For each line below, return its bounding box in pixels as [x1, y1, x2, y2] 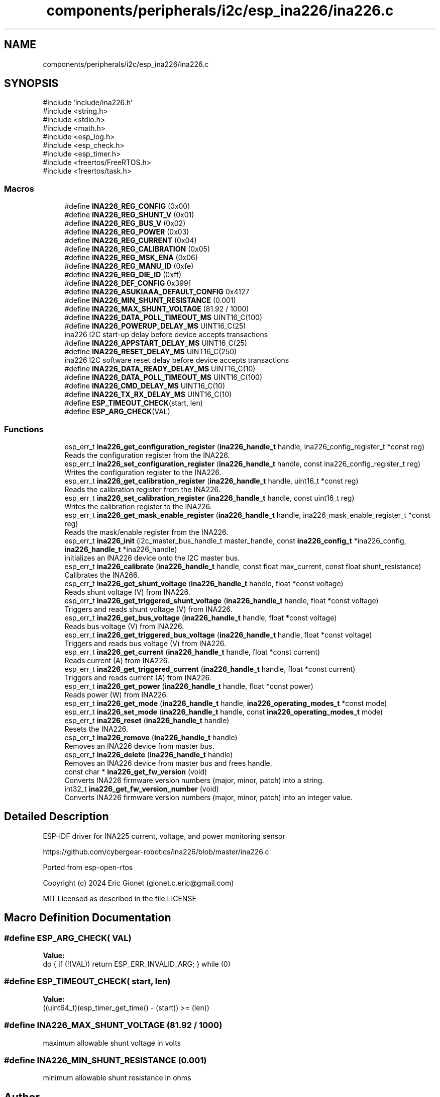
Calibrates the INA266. [64, 570, 140, 579]
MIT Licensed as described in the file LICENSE [43, 894, 196, 903]
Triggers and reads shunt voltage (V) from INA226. [64, 604, 233, 613]
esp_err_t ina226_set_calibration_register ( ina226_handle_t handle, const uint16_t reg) [64, 493, 355, 502]
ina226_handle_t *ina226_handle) [64, 544, 177, 554]
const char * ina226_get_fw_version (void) [64, 767, 207, 776]
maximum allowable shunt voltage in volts [43, 1038, 181, 1047]
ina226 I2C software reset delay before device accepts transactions [64, 356, 289, 365]
